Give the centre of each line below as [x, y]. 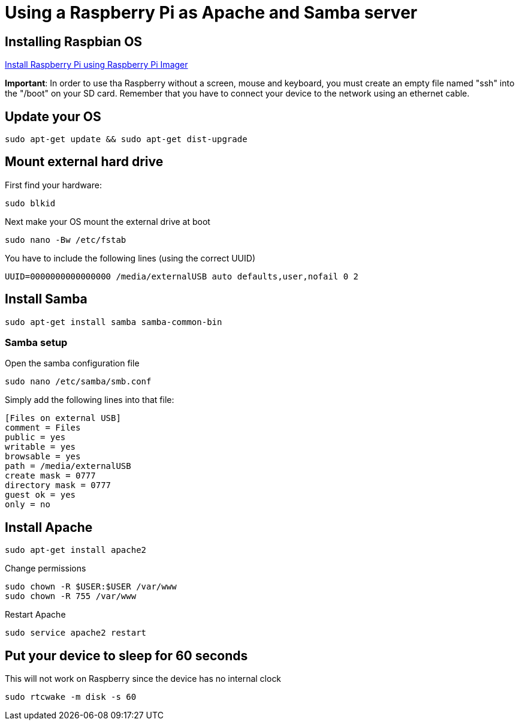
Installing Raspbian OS [74, 41]
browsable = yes [43, 457]
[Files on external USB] [63, 418]
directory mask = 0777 [58, 485]
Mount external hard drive [84, 162]
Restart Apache [35, 615]
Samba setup [36, 343]
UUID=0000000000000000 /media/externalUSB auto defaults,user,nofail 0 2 [182, 276]
